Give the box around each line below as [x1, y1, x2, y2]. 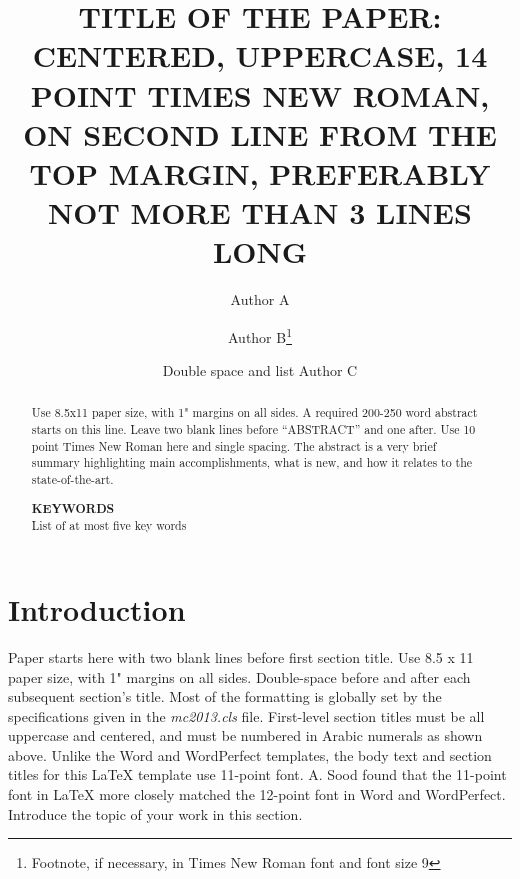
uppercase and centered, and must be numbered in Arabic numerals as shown [8, 725, 483, 746]
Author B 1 [227, 323, 293, 347]
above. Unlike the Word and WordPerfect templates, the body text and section [8, 744, 492, 765]
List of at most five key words [31, 517, 187, 534]
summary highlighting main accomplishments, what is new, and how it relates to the [31, 454, 473, 471]
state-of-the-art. [31, 471, 114, 488]
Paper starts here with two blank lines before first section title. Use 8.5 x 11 [8, 646, 474, 667]
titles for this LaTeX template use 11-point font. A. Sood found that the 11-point [8, 764, 507, 785]
